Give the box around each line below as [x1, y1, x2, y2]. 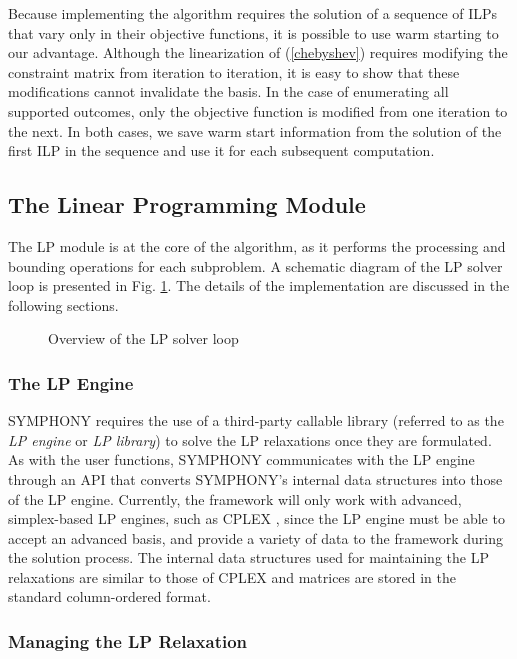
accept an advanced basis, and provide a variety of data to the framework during [8, 527, 504, 548]
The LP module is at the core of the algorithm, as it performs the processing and [8, 235, 506, 256]
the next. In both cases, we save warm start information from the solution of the [8, 120, 502, 141]
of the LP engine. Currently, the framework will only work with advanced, [8, 488, 462, 509]
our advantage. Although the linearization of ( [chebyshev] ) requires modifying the [8, 42, 508, 63]
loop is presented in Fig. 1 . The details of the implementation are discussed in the [8, 275, 510, 296]
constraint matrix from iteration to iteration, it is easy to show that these [8, 61, 460, 82]
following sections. [8, 294, 119, 315]
